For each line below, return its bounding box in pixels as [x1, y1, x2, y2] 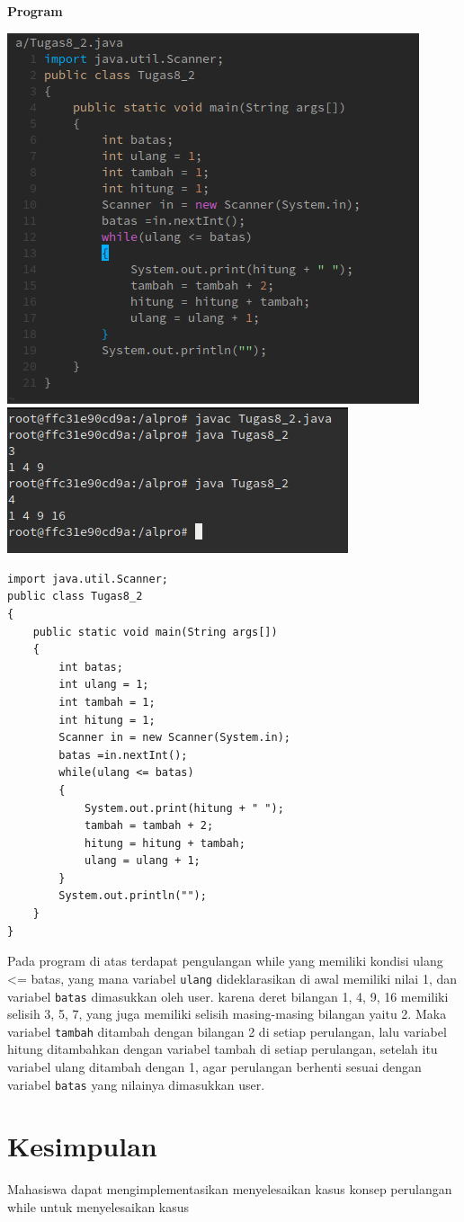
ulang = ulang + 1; [84, 854, 201, 868]
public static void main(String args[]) [32, 625, 278, 638]
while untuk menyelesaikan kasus [7, 1197, 190, 1216]
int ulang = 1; [58, 678, 149, 691]
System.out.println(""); [58, 889, 207, 903]
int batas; [58, 660, 123, 673]
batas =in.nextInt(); [58, 748, 188, 762]
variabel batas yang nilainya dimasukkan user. [7, 1075, 265, 1093]
